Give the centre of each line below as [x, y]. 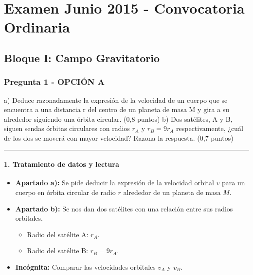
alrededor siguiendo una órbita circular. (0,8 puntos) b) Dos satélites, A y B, [118, 119]
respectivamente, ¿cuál [210, 128]
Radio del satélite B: [57, 251]
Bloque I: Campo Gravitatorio [82, 57]
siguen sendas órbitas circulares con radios [67, 128]
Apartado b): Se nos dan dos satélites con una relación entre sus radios [124, 208]
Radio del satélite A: [58, 234]
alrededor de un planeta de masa [172, 192]
